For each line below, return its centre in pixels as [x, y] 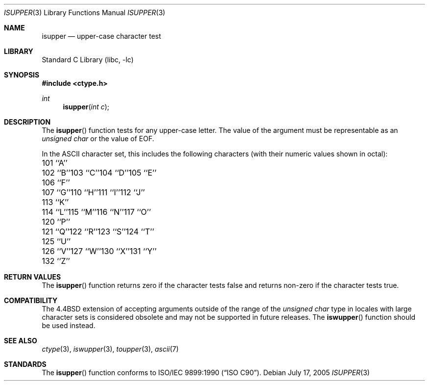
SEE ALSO [21, 341]
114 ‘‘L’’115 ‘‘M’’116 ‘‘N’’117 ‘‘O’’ [96, 212]
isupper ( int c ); [86, 107]
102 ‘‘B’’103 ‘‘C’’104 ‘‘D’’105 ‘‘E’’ [99, 173]
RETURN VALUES [33, 277]
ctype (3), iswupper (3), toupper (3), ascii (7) [110, 349]
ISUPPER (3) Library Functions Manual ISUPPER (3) [85, 13]
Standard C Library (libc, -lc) [88, 60]
